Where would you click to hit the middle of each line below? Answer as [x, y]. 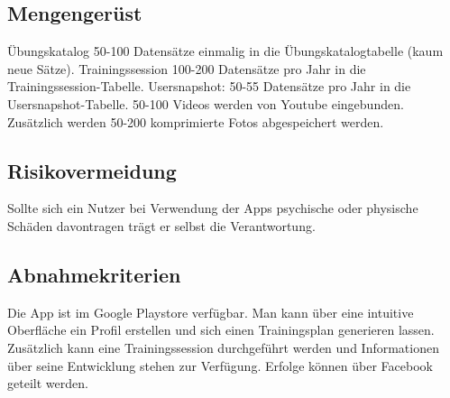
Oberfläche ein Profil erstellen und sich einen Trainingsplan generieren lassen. [221, 330]
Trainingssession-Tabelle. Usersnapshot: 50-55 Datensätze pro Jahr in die [209, 86]
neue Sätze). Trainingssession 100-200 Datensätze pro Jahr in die [187, 68]
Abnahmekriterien [94, 274]
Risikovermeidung [92, 170]
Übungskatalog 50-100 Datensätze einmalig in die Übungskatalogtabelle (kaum [225, 51]
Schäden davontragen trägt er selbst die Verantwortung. [161, 225]
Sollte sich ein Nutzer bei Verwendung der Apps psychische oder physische [213, 208]
